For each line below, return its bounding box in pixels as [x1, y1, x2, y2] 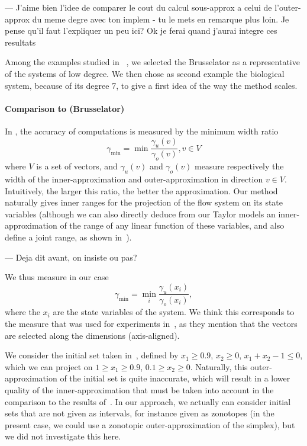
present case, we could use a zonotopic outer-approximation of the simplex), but [5, 418, 295, 431]
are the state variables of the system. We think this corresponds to [53, 306, 295, 318]
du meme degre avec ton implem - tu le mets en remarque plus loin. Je [32, 12, 289, 25]
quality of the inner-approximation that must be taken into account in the [5, 383, 274, 396]
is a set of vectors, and [36, 160, 118, 172]
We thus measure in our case [5, 271, 109, 283]
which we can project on [5, 360, 93, 373]
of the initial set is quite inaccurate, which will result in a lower [60, 372, 290, 384]
